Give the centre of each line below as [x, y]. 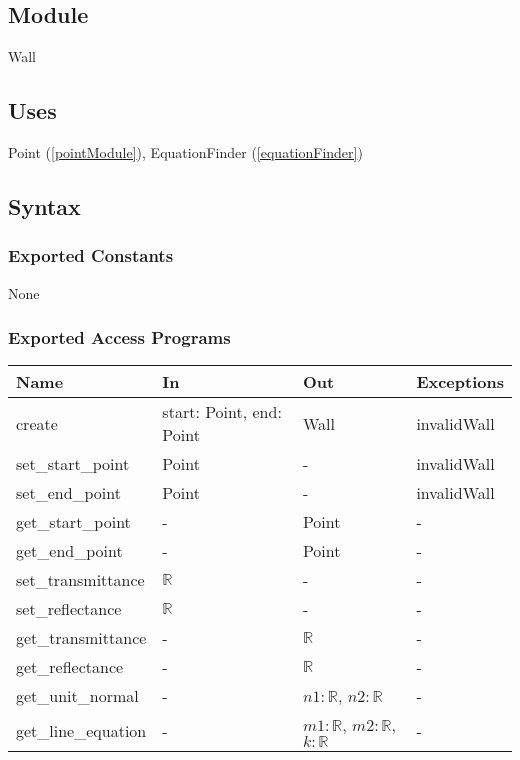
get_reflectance [70, 667]
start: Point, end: [222, 412]
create [37, 423]
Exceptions [460, 382]
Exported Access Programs [119, 337]
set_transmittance [80, 580]
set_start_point [73, 464]
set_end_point [68, 493]
